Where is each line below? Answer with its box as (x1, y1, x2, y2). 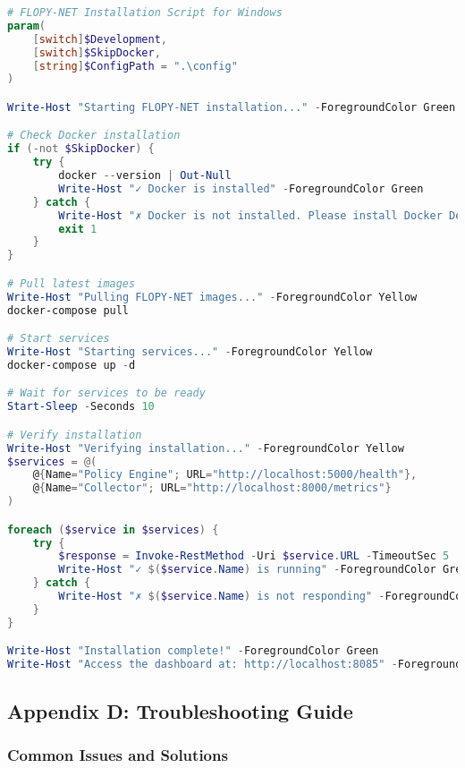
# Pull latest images (7, 277, 136, 290)
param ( (7, 19, 46, 32)
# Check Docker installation (7, 129, 181, 142)
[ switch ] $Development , (32, 32, 168, 46)
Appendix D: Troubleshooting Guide (7, 696, 353, 724)
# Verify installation (7, 428, 142, 441)
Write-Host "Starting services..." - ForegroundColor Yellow (7, 346, 373, 358)
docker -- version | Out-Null (58, 169, 232, 183)
